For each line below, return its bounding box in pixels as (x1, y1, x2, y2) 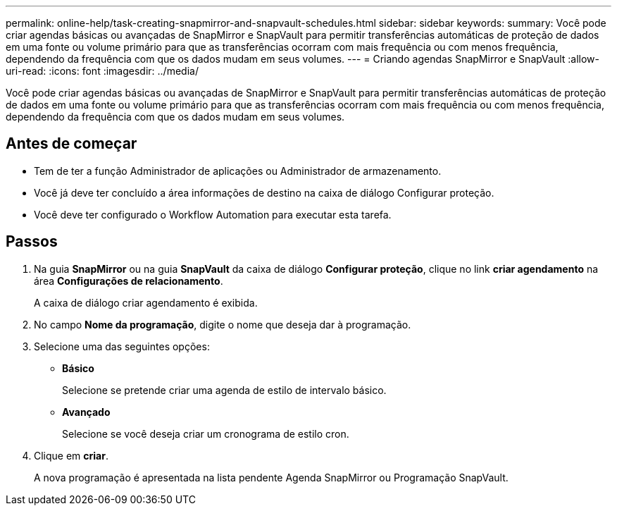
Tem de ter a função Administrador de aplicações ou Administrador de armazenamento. (34, 164, 442, 177)
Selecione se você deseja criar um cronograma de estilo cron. (62, 427, 349, 440)
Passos (6, 233, 58, 251)
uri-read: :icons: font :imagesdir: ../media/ (6, 65, 199, 77)
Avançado (62, 405, 111, 418)
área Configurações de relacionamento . (34, 274, 223, 287)
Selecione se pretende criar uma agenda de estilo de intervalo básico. (62, 383, 387, 396)
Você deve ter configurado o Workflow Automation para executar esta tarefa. (34, 208, 392, 221)
